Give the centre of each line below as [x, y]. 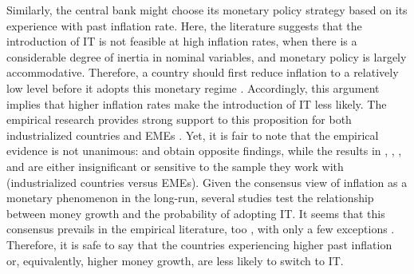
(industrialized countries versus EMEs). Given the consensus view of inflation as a [207, 182]
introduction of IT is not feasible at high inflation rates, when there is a [182, 41]
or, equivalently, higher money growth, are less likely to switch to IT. [175, 260]
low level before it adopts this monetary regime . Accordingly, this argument [193, 87]
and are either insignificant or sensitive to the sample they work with [175, 166]
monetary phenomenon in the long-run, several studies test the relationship [190, 198]
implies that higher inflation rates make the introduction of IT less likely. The [197, 103]
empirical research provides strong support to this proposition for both [179, 119]
